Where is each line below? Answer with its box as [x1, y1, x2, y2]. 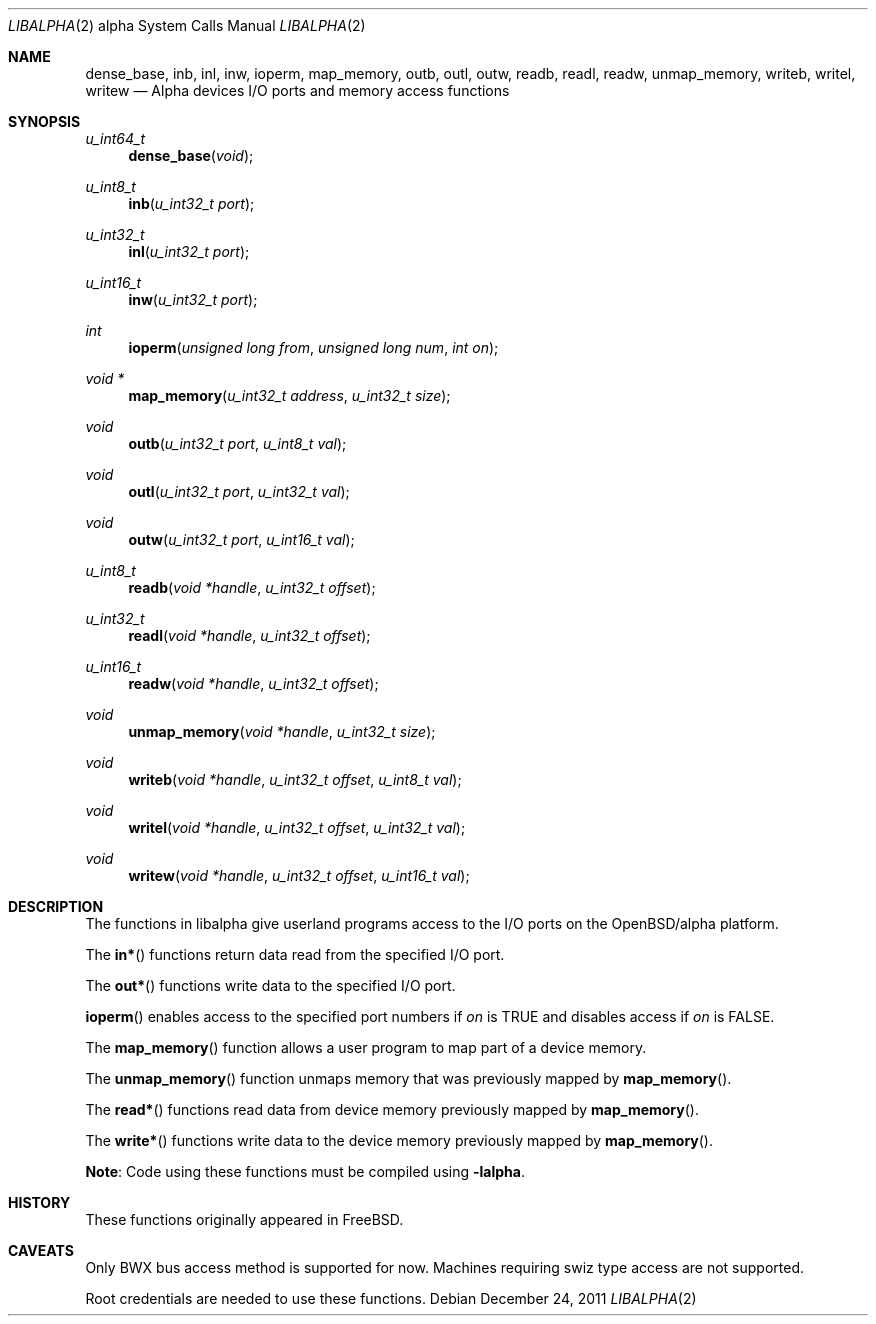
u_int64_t [85, 130, 146, 147]
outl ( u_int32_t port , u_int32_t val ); [128, 483, 350, 500]
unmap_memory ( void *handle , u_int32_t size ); [128, 723, 436, 740]
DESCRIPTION [8, 898, 104, 915]
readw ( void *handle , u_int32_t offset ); [128, 675, 379, 692]
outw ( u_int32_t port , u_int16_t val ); [128, 531, 355, 548]
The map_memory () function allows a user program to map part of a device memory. [85, 1039, 647, 1056]
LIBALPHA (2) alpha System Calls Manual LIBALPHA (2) [8, 17, 366, 34]
